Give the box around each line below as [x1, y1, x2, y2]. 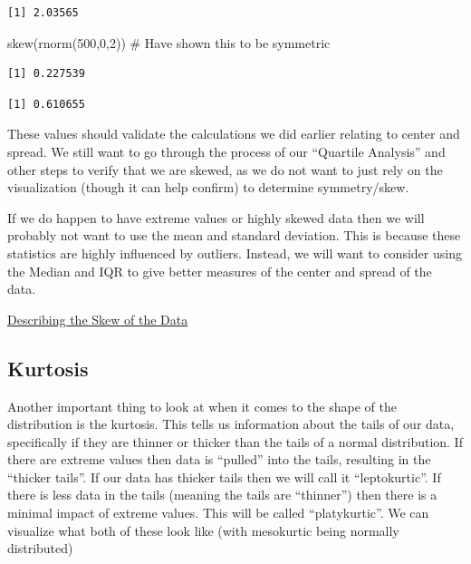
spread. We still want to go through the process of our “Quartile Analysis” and [7, 141, 446, 160]
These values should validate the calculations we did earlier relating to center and [7, 124, 460, 143]
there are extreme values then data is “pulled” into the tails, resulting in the [7, 450, 431, 469]
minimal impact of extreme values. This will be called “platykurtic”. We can [7, 503, 429, 522]
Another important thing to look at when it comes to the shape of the [7, 396, 397, 415]
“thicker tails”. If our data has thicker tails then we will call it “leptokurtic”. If [7, 467, 441, 486]
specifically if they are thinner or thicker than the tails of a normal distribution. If [7, 432, 463, 451]
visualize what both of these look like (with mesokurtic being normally [7, 520, 399, 540]
